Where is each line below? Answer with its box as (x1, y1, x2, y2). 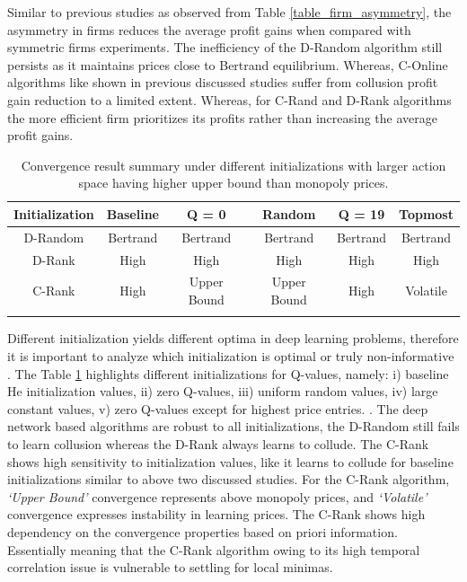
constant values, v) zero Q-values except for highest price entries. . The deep (7, 399, 428, 418)
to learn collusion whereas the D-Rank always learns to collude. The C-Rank (7, 434, 429, 453)
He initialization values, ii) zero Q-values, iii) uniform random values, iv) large (7, 382, 438, 401)
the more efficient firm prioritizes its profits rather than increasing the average (7, 108, 437, 127)
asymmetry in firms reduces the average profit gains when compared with (7, 20, 411, 39)
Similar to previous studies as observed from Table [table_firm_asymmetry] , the (7, 3, 452, 21)
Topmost (399, 204, 454, 223)
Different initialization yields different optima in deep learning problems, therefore (7, 329, 459, 348)
